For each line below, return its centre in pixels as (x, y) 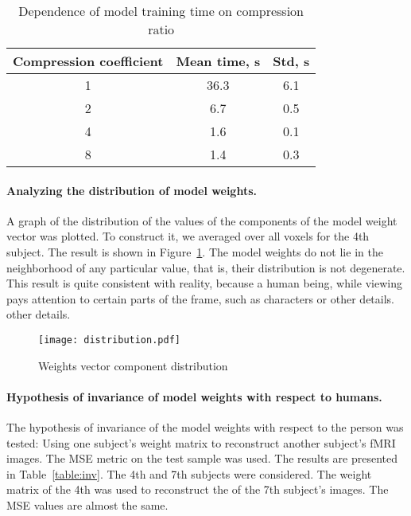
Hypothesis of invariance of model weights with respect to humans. (194, 396)
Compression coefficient (88, 61)
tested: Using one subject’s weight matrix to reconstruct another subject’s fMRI (201, 442)
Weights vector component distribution (133, 365)
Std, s (291, 61)
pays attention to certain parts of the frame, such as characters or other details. (200, 298)
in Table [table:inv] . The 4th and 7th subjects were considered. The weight (189, 473)
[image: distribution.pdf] (109, 340)
